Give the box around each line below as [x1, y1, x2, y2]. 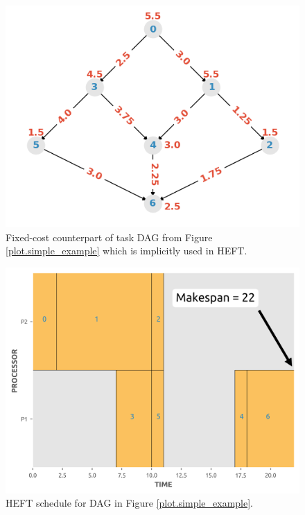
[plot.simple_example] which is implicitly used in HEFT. [6, 243, 247, 258]
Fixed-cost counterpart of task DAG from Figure [6, 229, 213, 244]
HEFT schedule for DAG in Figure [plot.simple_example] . [6, 496, 253, 510]
